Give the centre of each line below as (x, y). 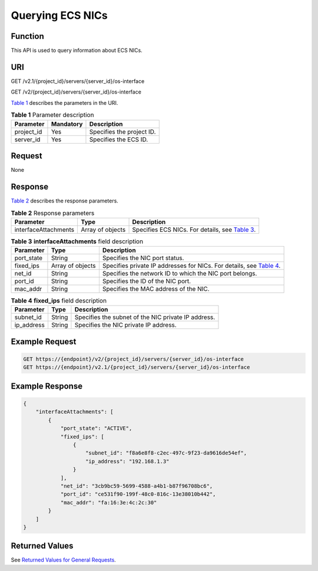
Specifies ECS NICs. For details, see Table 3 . (194, 230)
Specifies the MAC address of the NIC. (156, 289)
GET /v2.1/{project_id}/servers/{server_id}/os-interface (78, 81)
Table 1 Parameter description (52, 115)
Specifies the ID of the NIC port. (147, 281)
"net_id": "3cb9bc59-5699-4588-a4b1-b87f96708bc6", (137, 486)
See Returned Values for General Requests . (63, 560)
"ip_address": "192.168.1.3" (127, 461)
